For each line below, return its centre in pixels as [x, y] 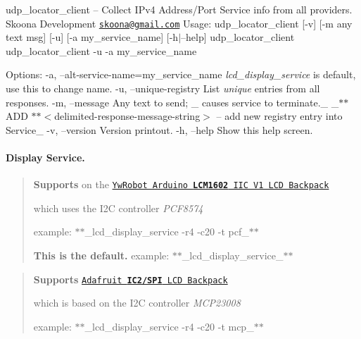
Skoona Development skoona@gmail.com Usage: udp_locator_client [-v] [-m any [179, 23]
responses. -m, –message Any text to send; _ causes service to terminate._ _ [172, 102]
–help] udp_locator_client [238, 37]
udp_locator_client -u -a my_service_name [101, 50]
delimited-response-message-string [127, 116]
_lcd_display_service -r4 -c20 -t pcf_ [167, 232]
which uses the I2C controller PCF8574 [118, 208]
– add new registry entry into [279, 116]
